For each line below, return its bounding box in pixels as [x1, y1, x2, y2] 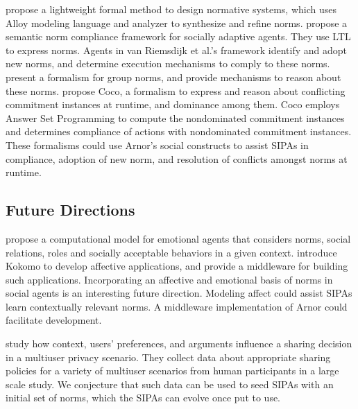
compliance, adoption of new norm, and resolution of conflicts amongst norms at [6, 151, 348, 166]
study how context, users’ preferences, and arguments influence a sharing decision [6, 336, 352, 351]
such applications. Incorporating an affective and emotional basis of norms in [6, 272, 333, 286]
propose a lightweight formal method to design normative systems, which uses [6, 2, 337, 16]
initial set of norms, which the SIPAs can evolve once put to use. [6, 390, 281, 405]
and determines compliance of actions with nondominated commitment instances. [6, 124, 352, 139]
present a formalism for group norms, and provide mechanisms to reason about [6, 69, 341, 84]
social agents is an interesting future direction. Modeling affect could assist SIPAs [6, 286, 352, 300]
